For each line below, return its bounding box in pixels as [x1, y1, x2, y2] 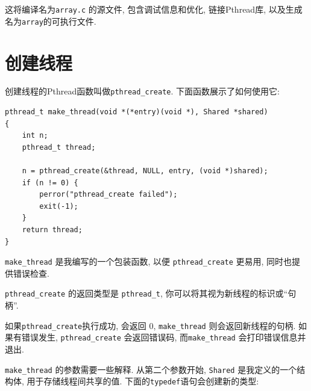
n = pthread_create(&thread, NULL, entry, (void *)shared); [22, 167, 268, 176]
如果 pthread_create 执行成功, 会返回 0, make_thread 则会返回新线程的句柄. [5, 319, 296, 331]
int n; [22, 131, 48, 140]
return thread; [22, 226, 83, 235]
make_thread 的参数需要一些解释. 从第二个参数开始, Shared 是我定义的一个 [5, 363, 297, 375]
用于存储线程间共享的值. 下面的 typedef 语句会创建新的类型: [27, 375, 259, 387]
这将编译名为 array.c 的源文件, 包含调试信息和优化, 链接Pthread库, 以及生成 [5, 3, 303, 15]
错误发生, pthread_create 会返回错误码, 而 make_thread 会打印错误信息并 [21, 331, 306, 343]
